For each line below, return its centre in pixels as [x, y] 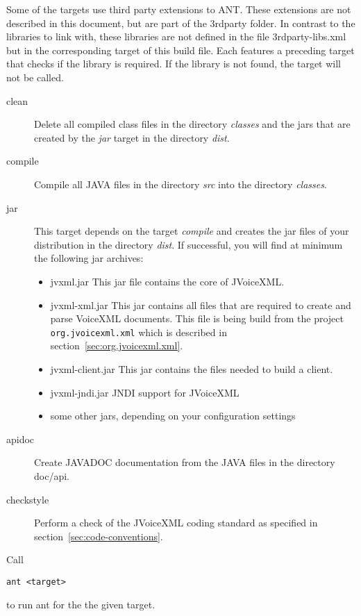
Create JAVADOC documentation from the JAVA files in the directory [185, 462]
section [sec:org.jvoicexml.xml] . [117, 346]
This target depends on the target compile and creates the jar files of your [192, 231]
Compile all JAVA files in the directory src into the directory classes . [180, 184]
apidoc [20, 439]
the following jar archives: [89, 258]
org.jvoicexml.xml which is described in [138, 332]
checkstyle [28, 499]
